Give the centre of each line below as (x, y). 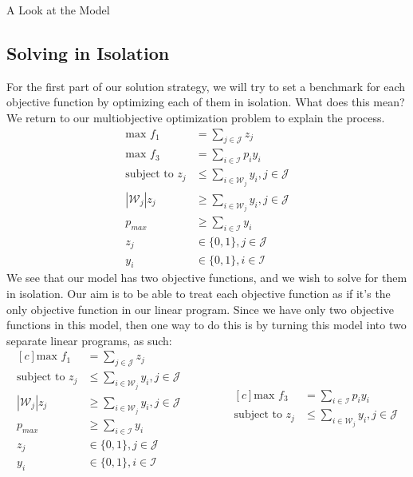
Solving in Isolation (88, 52)
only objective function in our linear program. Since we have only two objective (200, 309)
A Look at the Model (58, 10)
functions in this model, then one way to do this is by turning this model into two (206, 325)
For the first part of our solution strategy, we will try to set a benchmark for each (206, 86)
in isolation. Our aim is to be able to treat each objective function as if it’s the (199, 293)
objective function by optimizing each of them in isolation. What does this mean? (206, 102)
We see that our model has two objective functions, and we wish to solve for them (207, 278)
